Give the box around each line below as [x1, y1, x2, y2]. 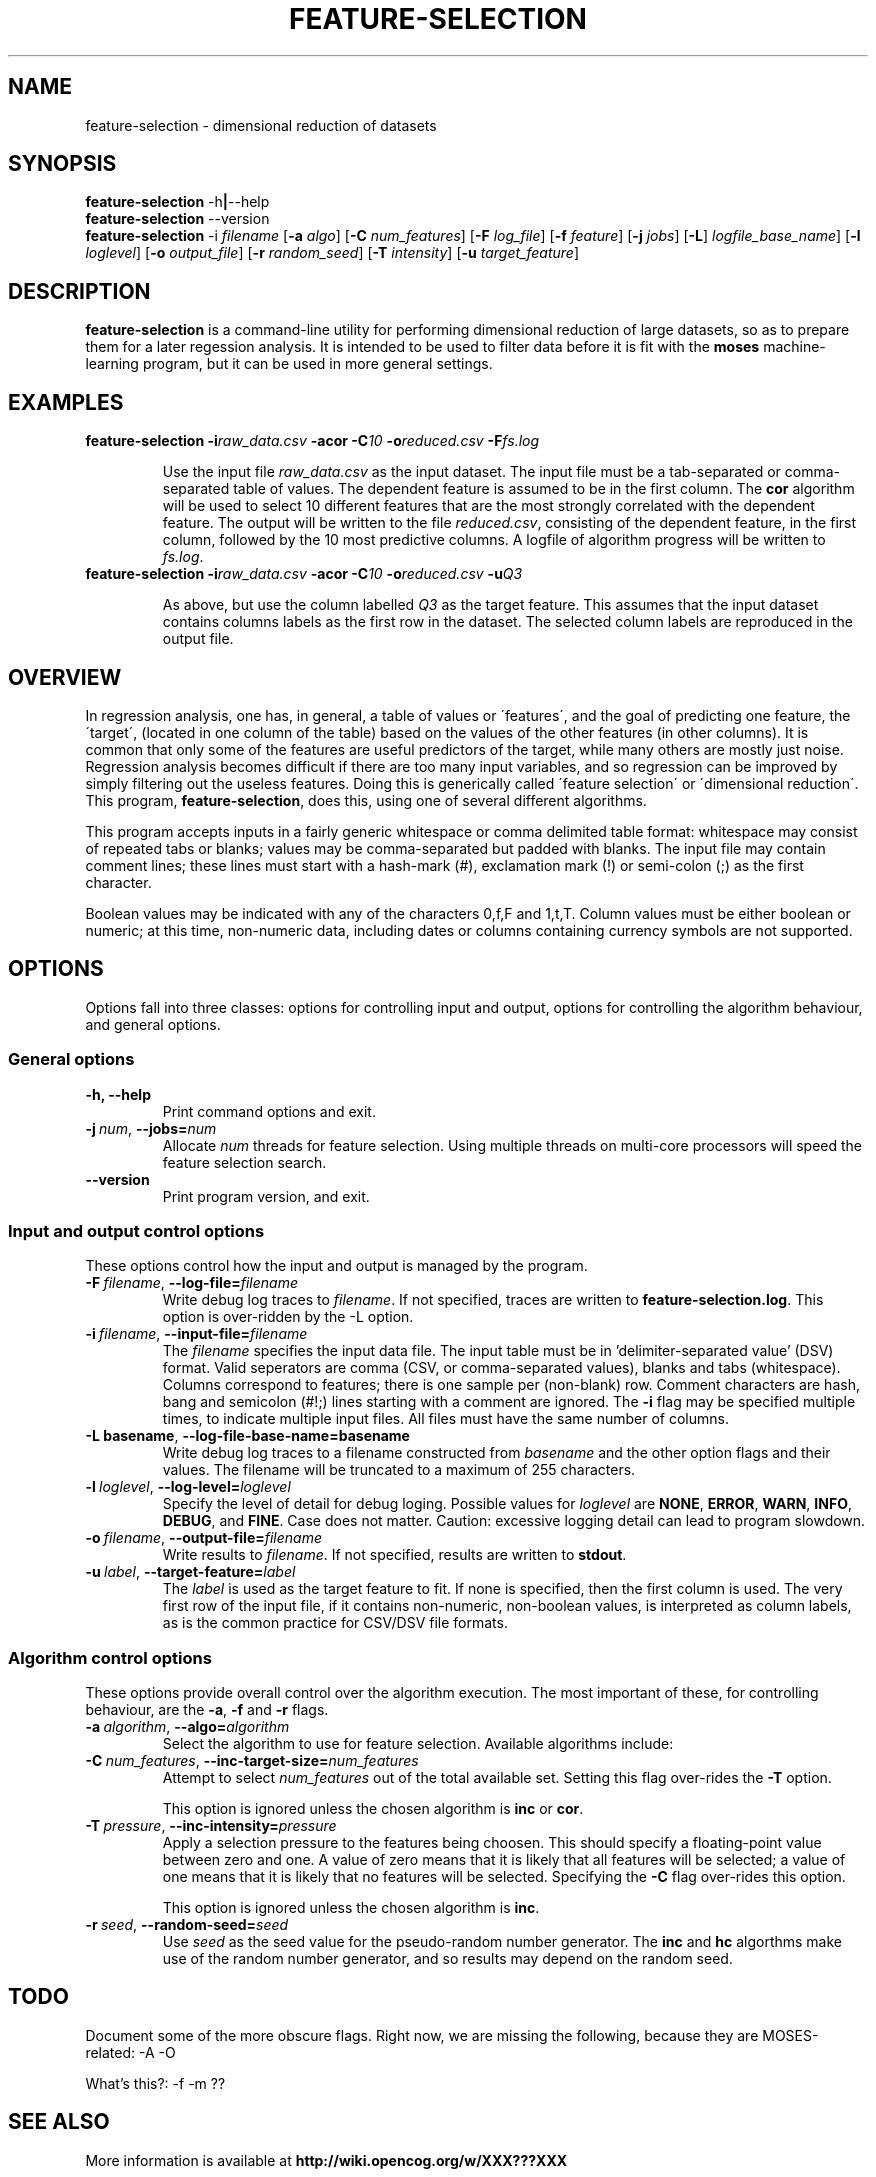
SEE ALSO [8, 2109, 110, 2135]
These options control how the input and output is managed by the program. [85, 1257, 588, 1275]
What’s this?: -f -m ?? [85, 2074, 226, 2092]
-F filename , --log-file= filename [85, 1274, 298, 1292]
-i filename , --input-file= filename [85, 1325, 308, 1343]
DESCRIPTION [8, 278, 151, 304]
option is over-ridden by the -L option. [162, 1308, 414, 1326]
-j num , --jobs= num [85, 1119, 217, 1137]
